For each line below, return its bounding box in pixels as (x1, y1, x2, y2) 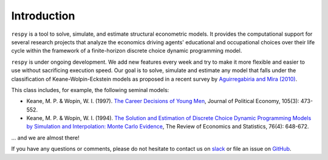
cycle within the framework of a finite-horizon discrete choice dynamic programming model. (11, 47, 242, 55)
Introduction (11, 9, 75, 22)
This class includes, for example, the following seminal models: (11, 86, 169, 93)
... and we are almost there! (11, 134, 80, 141)
